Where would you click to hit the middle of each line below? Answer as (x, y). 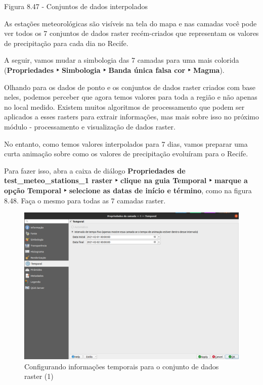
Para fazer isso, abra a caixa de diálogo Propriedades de (95, 170)
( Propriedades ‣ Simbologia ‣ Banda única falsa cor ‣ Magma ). (114, 70)
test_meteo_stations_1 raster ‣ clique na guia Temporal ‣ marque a (126, 180)
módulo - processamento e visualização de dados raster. (90, 126)
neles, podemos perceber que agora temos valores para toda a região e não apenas (131, 97)
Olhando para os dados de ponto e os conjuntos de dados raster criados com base (130, 87)
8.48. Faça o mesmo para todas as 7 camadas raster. (85, 200)
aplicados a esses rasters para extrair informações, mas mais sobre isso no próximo (131, 117)
